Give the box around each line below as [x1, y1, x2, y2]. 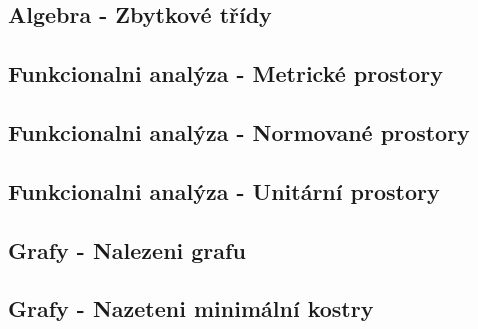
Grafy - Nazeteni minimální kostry [8, 293, 374, 324]
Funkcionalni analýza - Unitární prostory [8, 175, 440, 206]
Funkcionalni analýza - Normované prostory [8, 116, 470, 147]
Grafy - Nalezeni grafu [8, 234, 246, 265]
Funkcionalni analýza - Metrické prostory [8, 58, 443, 89]
